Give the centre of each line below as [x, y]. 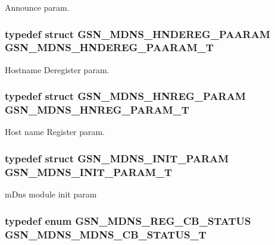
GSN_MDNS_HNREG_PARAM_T [97, 110]
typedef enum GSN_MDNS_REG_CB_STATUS [128, 220]
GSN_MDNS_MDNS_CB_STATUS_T [106, 234]
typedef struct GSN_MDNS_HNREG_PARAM [125, 96]
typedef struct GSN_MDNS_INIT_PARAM [117, 158]
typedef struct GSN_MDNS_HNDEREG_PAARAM [137, 34]
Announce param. [37, 7]
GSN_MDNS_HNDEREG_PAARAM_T [109, 47]
